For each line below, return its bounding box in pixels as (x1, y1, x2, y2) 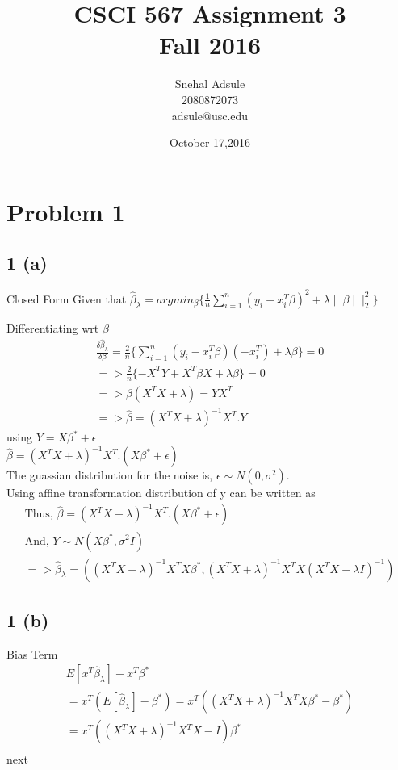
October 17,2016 (170, 134, 250, 151)
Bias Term (6, 645, 58, 662)
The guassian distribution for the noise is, (6, 467, 213, 483)
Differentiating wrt (6, 319, 99, 336)
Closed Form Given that (6, 290, 127, 307)
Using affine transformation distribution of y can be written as (6, 484, 316, 501)
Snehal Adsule (174, 75, 245, 92)
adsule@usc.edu (171, 107, 249, 123)
